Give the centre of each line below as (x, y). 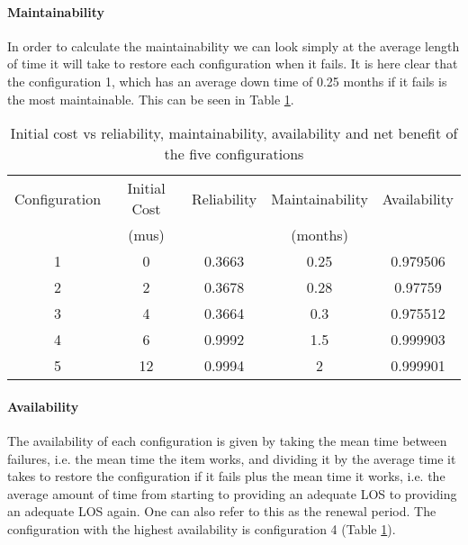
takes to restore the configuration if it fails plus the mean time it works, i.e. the (226, 476)
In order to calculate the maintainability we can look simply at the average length (234, 45)
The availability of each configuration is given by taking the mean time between (227, 440)
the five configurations (234, 154)
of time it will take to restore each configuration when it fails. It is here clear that (233, 64)
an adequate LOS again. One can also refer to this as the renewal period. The (222, 511)
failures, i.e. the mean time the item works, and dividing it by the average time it (232, 458)
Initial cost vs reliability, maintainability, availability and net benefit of (234, 133)
